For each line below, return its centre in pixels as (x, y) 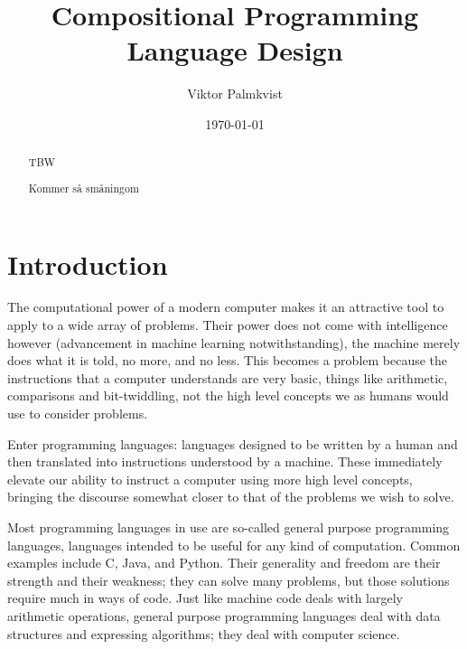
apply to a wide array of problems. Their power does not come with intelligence (228, 325)
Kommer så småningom (84, 188)
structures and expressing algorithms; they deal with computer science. (204, 633)
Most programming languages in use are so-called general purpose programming (229, 527)
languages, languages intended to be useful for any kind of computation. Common (234, 545)
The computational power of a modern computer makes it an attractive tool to (226, 307)
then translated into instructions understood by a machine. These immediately (225, 461)
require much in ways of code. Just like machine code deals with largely (205, 598)
